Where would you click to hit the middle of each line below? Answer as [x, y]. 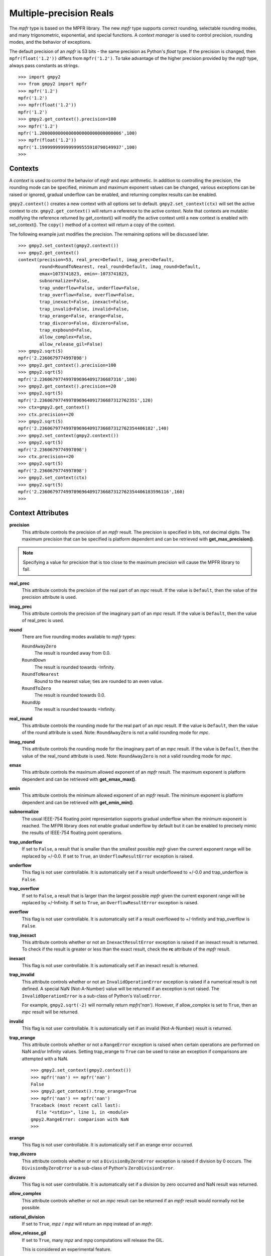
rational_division [27, 1217]
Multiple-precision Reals [61, 13]
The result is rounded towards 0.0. [70, 695]
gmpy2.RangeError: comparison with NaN [80, 1119]
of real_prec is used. [43, 620]
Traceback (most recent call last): [76, 1106]
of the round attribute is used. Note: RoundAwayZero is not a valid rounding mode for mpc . [116, 732]
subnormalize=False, [64, 281]
